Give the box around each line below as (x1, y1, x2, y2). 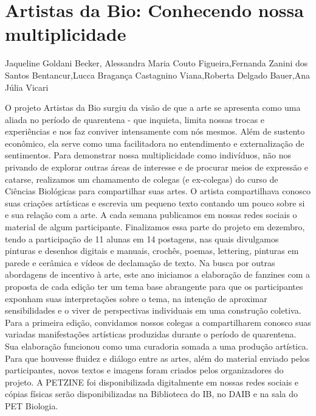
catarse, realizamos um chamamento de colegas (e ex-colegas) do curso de (5, 172, 278, 185)
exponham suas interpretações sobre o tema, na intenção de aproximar (5, 292, 267, 305)
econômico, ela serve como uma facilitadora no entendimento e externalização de (5, 136, 304, 149)
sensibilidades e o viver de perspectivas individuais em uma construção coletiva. (5, 304, 301, 317)
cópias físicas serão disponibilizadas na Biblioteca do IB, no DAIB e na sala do (5, 387, 298, 400)
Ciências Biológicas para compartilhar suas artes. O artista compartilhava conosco (5, 185, 311, 197)
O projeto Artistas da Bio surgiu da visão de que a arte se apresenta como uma (5, 101, 301, 114)
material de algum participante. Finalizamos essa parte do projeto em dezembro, (5, 220, 305, 233)
